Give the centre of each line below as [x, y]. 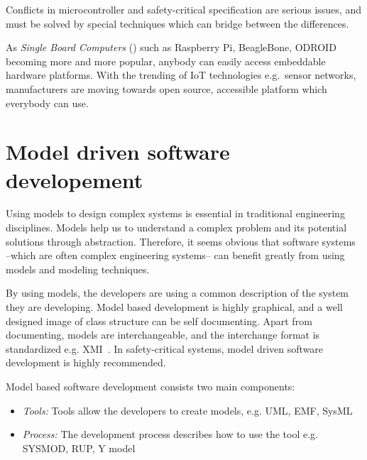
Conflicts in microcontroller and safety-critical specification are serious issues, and [183, 9]
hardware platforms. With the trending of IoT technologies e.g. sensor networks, [181, 75]
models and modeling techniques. [78, 269]
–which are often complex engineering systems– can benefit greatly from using [175, 255]
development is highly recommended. [86, 362]
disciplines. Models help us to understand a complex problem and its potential [176, 228]
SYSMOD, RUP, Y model [79, 448]
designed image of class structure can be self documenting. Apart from [159, 321]
